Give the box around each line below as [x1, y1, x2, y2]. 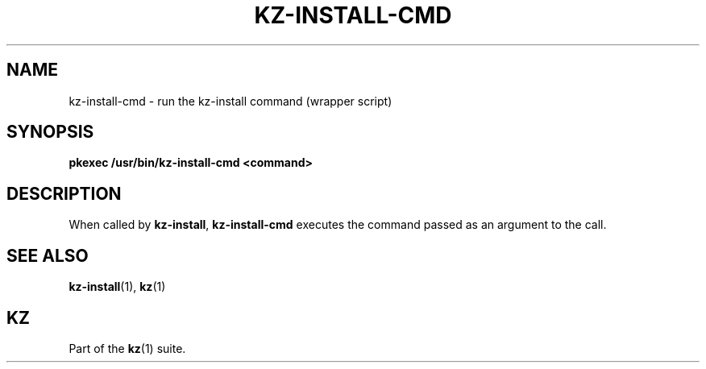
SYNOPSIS [6, 122, 94, 143]
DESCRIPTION [6, 183, 122, 204]
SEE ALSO [6, 245, 89, 266]
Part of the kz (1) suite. [69, 341, 186, 355]
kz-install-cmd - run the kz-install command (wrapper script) [69, 93, 392, 108]
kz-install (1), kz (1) [69, 280, 166, 294]
